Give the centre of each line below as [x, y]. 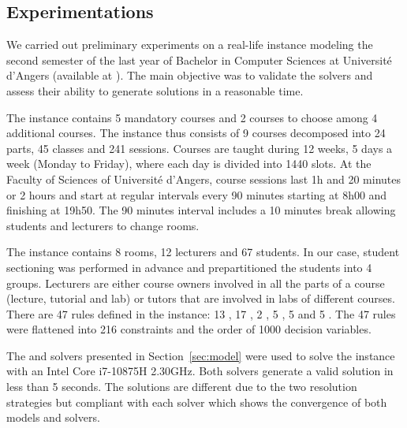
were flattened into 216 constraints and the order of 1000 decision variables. [189, 329]
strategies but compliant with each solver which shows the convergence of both [197, 402]
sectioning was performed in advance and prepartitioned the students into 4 [189, 267]
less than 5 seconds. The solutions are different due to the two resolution [182, 387]
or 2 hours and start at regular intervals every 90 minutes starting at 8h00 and [197, 194]
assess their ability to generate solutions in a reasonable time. [155, 90]
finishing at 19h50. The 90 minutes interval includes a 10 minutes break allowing [201, 210]
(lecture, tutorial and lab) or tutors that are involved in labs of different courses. [201, 298]
